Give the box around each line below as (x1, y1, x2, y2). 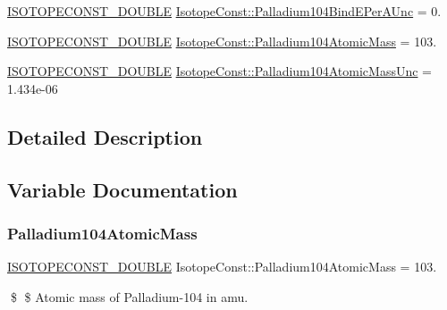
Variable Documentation (7, 175, 238, 203)
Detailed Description (7, 122, 203, 150)
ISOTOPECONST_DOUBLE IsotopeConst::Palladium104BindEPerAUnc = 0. (7, 2, 442, 20)
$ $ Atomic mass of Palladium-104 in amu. (10, 287, 249, 306)
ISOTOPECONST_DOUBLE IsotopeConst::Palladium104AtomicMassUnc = (7, 62, 433, 80)
